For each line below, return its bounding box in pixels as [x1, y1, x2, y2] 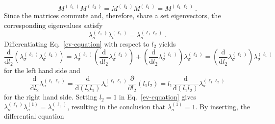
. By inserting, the [195, 101, 250, 111]
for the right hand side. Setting [4, 92, 97, 102]
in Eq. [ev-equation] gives [119, 92, 196, 102]
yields [158, 38, 176, 49]
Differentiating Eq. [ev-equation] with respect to [4, 38, 150, 49]
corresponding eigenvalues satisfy [4, 20, 103, 30]
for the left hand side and [4, 65, 80, 75]
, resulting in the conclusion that [67, 101, 166, 111]
